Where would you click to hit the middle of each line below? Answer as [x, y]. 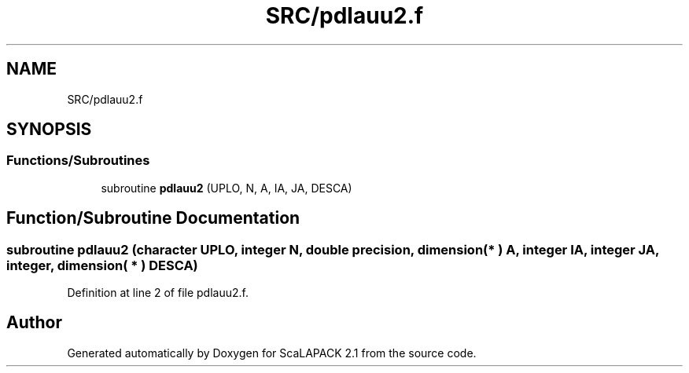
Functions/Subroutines [78, 161]
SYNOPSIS [49, 130]
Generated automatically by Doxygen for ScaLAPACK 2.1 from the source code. [272, 353]
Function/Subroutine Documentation [153, 218]
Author [34, 323]
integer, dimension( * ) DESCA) [102, 265]
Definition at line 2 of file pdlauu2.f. [158, 293]
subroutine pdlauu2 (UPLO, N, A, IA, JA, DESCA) [227, 188]
